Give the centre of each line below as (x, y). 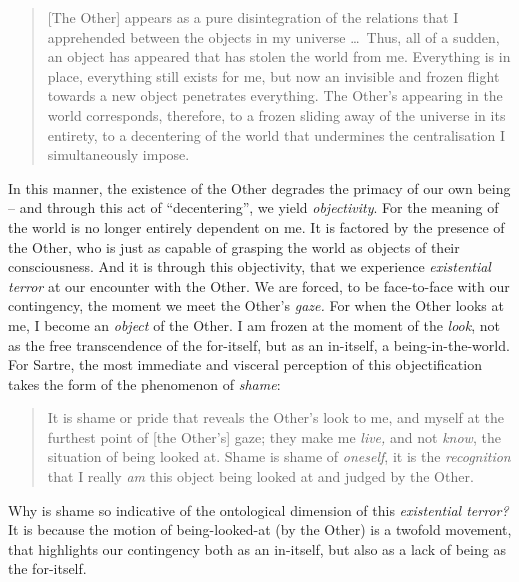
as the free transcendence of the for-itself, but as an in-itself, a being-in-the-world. (259, 344)
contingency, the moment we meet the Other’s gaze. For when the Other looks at (256, 305)
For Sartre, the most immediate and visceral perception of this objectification (245, 364)
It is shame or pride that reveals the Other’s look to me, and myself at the (276, 417)
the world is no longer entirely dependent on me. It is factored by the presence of (256, 226)
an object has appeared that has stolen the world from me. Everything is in (279, 56)
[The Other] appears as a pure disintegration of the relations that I (253, 17)
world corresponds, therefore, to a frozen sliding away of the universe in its (276, 114)
